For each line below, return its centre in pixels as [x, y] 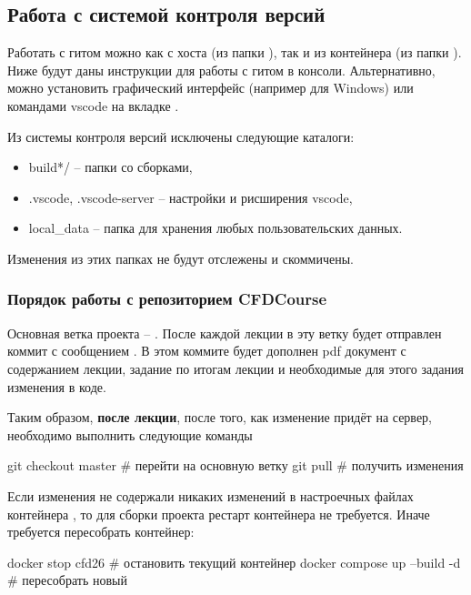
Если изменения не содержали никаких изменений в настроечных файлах [210, 495]
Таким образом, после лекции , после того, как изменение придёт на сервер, [220, 417]
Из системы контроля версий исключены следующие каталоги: [181, 136]
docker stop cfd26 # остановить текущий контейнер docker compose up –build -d [234, 562]
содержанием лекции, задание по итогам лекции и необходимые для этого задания [235, 368]
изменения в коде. [57, 386]
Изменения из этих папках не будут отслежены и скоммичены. [180, 258]
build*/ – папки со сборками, [110, 167]
